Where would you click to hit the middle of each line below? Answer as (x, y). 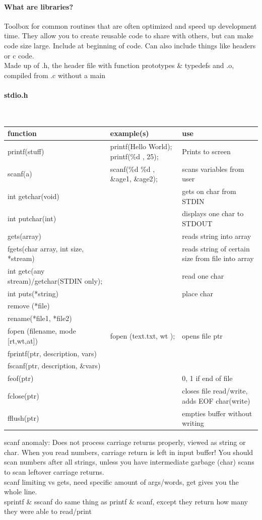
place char (198, 293)
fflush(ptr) (23, 418)
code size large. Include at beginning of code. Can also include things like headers (130, 45)
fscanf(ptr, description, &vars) (54, 366)
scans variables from (213, 169)
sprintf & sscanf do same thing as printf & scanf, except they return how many (126, 501)
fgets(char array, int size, (46, 248)
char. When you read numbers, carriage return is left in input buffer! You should (129, 452)
